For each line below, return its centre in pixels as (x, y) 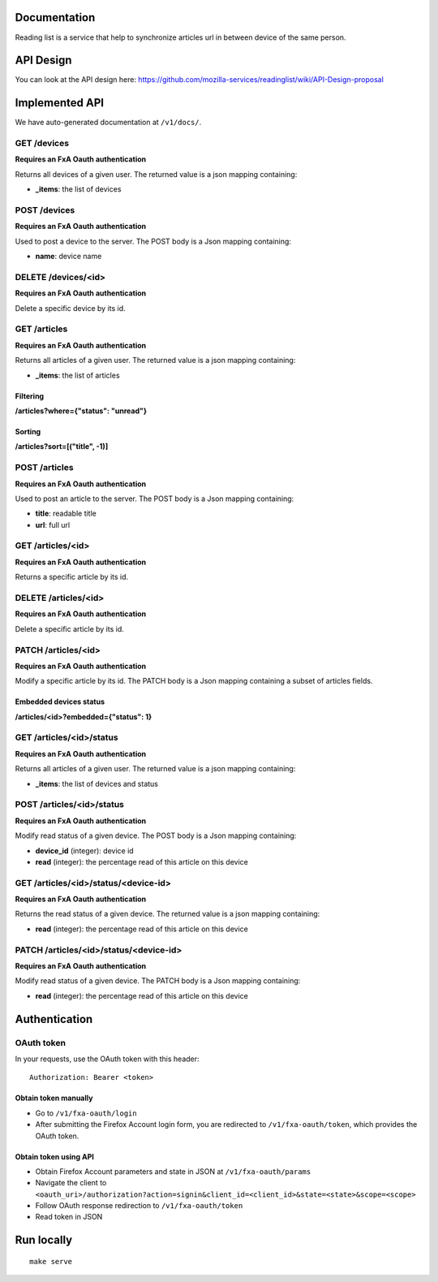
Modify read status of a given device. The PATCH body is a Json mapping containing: (158, 981)
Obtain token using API (55, 1156)
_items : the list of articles (78, 375)
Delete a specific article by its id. (70, 628)
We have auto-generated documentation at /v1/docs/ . (108, 123)
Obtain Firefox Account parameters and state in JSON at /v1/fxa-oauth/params (173, 1171)
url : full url (53, 524)
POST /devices (45, 210)
